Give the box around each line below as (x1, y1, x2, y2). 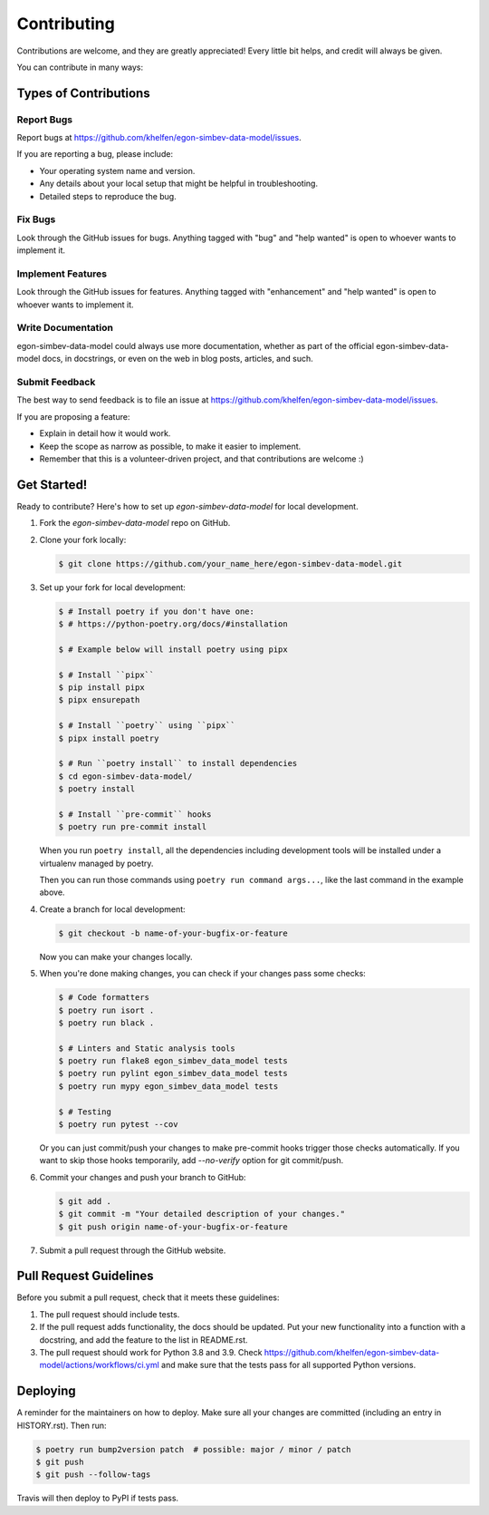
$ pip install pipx (58, 682, 145, 693)
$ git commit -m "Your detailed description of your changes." (58, 1209, 346, 1219)
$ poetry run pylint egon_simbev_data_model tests (58, 1068, 289, 1079)
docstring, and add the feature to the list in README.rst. (39, 1334, 248, 1345)
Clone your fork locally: (39, 534, 127, 545)
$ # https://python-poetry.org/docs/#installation (58, 618, 289, 629)
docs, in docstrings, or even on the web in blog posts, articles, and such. (42, 354, 313, 364)
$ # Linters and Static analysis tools (58, 1043, 235, 1054)
